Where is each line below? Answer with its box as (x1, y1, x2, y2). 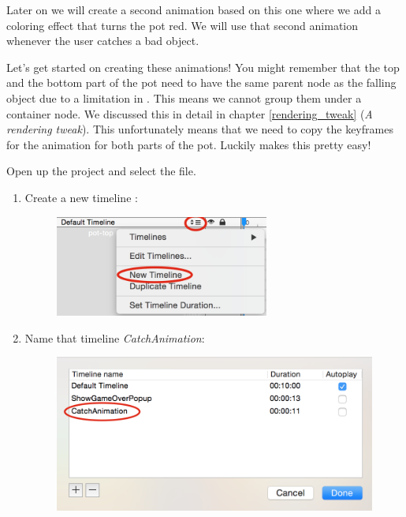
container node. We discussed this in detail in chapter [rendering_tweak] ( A (6, 105, 373, 122)
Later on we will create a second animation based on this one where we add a (6, 2, 381, 17)
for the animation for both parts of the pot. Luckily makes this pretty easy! (6, 136, 371, 152)
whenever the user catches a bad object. (6, 32, 199, 49)
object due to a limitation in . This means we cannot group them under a (6, 89, 362, 106)
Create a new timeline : (24, 189, 138, 205)
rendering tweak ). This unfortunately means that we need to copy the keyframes (6, 121, 393, 137)
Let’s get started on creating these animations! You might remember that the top (6, 58, 400, 75)
